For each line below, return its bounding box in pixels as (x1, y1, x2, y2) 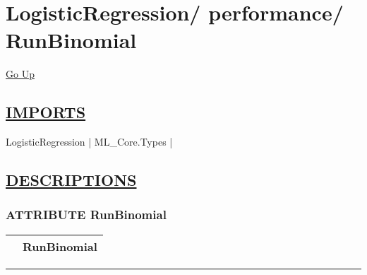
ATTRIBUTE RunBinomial (6, 206, 167, 223)
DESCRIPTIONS (6, 169, 137, 191)
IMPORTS (6, 101, 86, 123)
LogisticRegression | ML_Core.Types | (6, 134, 173, 149)
